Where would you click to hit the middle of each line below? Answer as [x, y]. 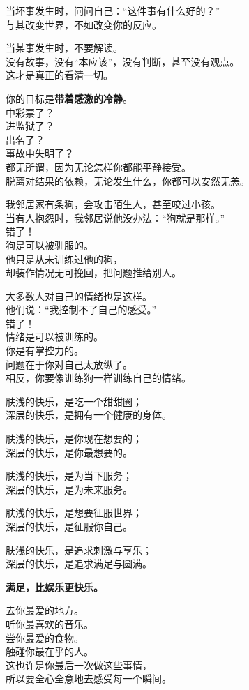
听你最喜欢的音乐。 [50, 623]
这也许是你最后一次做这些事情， [79, 665]
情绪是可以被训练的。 [54, 337]
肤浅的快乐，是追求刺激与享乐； [79, 549]
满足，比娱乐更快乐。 [54, 586]
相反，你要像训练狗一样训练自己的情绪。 [98, 378]
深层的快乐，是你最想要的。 [69, 452]
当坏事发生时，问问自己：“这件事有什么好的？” [113, 10]
